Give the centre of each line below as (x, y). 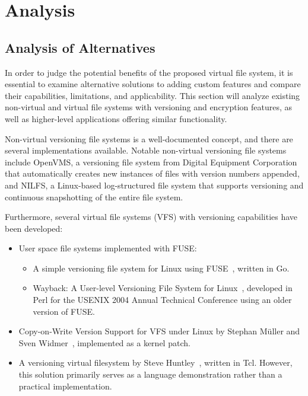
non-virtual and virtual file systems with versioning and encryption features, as (149, 107)
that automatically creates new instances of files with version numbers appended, (152, 173)
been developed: (34, 228)
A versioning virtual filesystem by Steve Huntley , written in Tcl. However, (155, 363)
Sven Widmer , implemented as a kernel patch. (104, 342)
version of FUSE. (64, 311)
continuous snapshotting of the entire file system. (94, 197)
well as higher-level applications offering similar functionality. (116, 118)
